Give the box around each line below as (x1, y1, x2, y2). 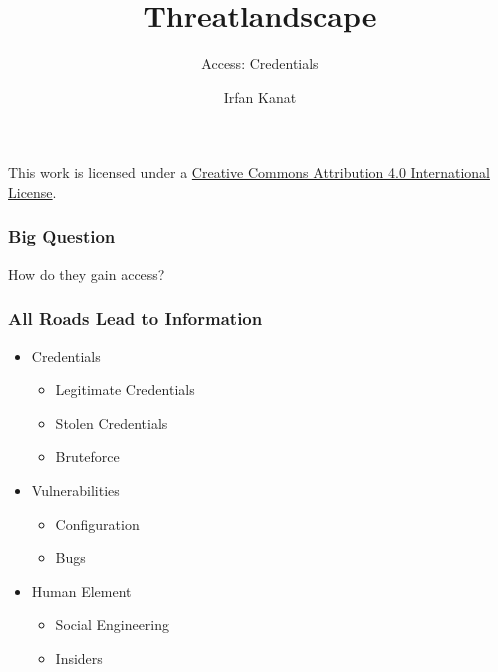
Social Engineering (55, 614, 170, 635)
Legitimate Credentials (55, 379, 195, 400)
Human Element (31, 580, 132, 601)
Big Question (8, 224, 116, 249)
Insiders (55, 647, 103, 668)
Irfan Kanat (223, 86, 297, 107)
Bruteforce (55, 446, 120, 467)
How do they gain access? (8, 263, 165, 284)
